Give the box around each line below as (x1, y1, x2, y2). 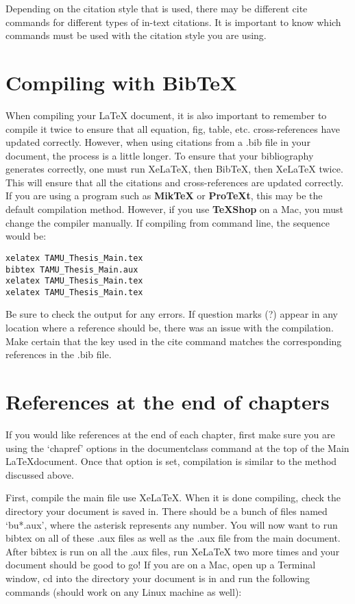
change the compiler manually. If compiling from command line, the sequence (5, 215, 330, 229)
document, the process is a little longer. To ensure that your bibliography (5, 148, 314, 162)
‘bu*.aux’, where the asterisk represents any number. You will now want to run (5, 517, 338, 531)
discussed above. (5, 467, 74, 481)
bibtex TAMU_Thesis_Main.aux (5, 264, 138, 275)
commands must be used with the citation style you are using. (5, 28, 267, 42)
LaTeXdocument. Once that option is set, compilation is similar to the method (5, 454, 337, 468)
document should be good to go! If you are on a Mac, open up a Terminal (5, 557, 316, 572)
